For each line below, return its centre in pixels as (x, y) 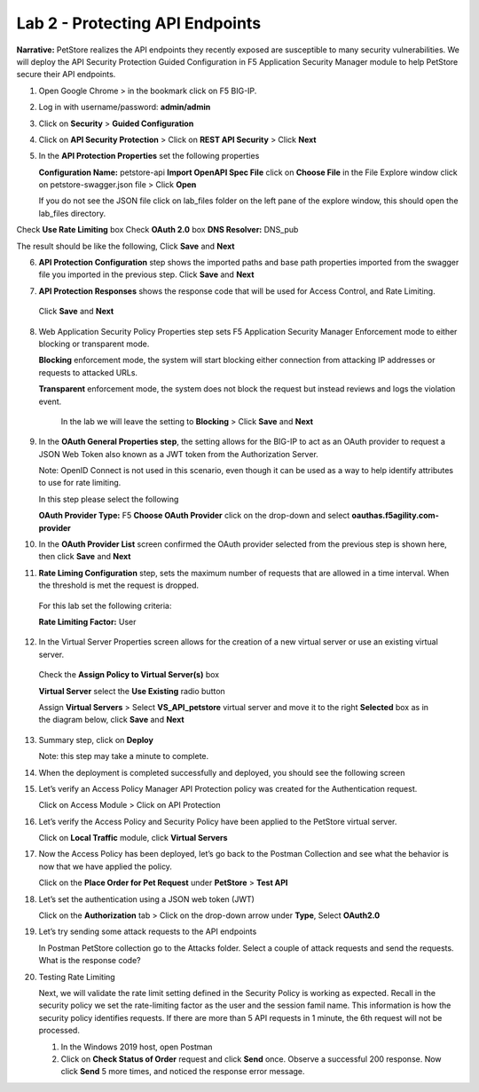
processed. (59, 1031)
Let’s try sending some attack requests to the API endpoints (148, 931)
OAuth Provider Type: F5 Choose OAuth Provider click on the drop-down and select (194, 516)
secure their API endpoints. (66, 75)
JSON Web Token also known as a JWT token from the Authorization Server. (178, 454)
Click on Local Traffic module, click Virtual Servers (133, 838)
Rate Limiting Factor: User (87, 622)
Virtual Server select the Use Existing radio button (132, 691)
